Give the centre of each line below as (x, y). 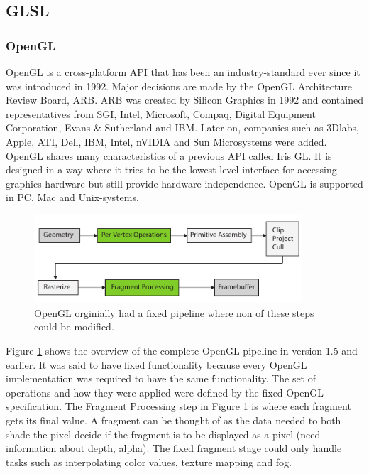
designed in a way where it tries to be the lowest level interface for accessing (171, 169)
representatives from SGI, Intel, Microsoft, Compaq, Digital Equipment (161, 113)
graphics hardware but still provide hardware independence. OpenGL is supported (184, 183)
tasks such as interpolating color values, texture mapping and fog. (149, 462)
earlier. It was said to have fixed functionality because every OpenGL (156, 364)
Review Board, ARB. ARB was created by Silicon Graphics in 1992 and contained (184, 100)
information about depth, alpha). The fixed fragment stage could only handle (174, 448)
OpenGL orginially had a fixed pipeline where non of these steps (174, 312)
